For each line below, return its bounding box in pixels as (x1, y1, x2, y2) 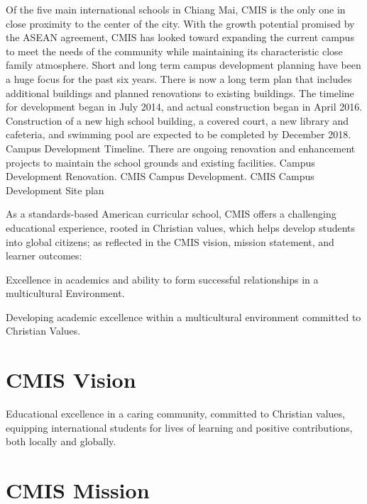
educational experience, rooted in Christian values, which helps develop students (6, 220, 356, 235)
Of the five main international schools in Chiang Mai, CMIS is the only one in (6, 2, 346, 16)
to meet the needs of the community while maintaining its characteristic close (6, 43, 343, 58)
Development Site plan (6, 182, 104, 197)
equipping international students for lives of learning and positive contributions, (6, 420, 353, 435)
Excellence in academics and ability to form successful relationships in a (6, 271, 319, 286)
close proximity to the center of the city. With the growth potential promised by (6, 16, 355, 30)
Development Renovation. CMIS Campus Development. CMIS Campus (6, 169, 314, 184)
